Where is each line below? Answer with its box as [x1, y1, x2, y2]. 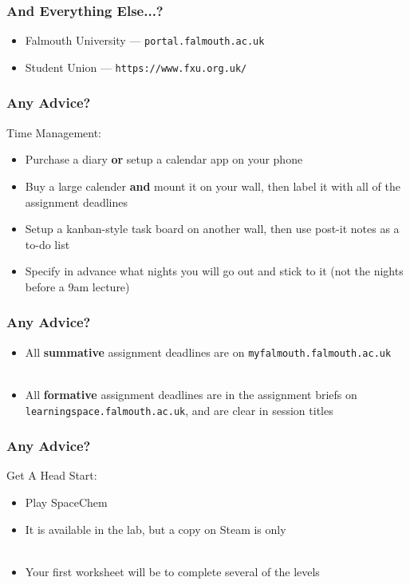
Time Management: [6, 124, 101, 140]
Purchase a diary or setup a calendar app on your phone [25, 151, 303, 168]
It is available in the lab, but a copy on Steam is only [25, 520, 286, 537]
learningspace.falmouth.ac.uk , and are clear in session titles [25, 401, 333, 418]
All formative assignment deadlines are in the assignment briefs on [25, 385, 357, 402]
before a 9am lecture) [25, 278, 130, 294]
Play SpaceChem [25, 494, 108, 511]
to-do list [25, 235, 70, 252]
